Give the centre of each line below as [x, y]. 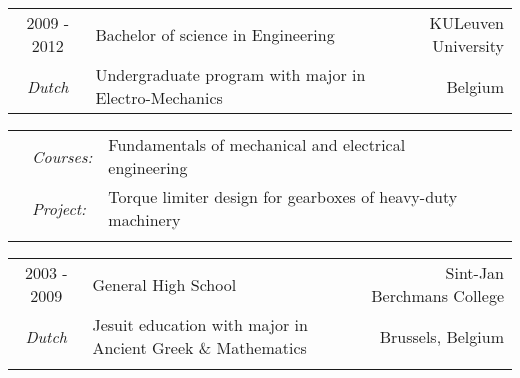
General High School [164, 284]
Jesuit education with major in [200, 324]
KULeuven [466, 22]
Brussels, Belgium [441, 336]
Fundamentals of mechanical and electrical [257, 144]
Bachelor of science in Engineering [215, 34]
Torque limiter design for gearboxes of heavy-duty [283, 196]
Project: [59, 208]
